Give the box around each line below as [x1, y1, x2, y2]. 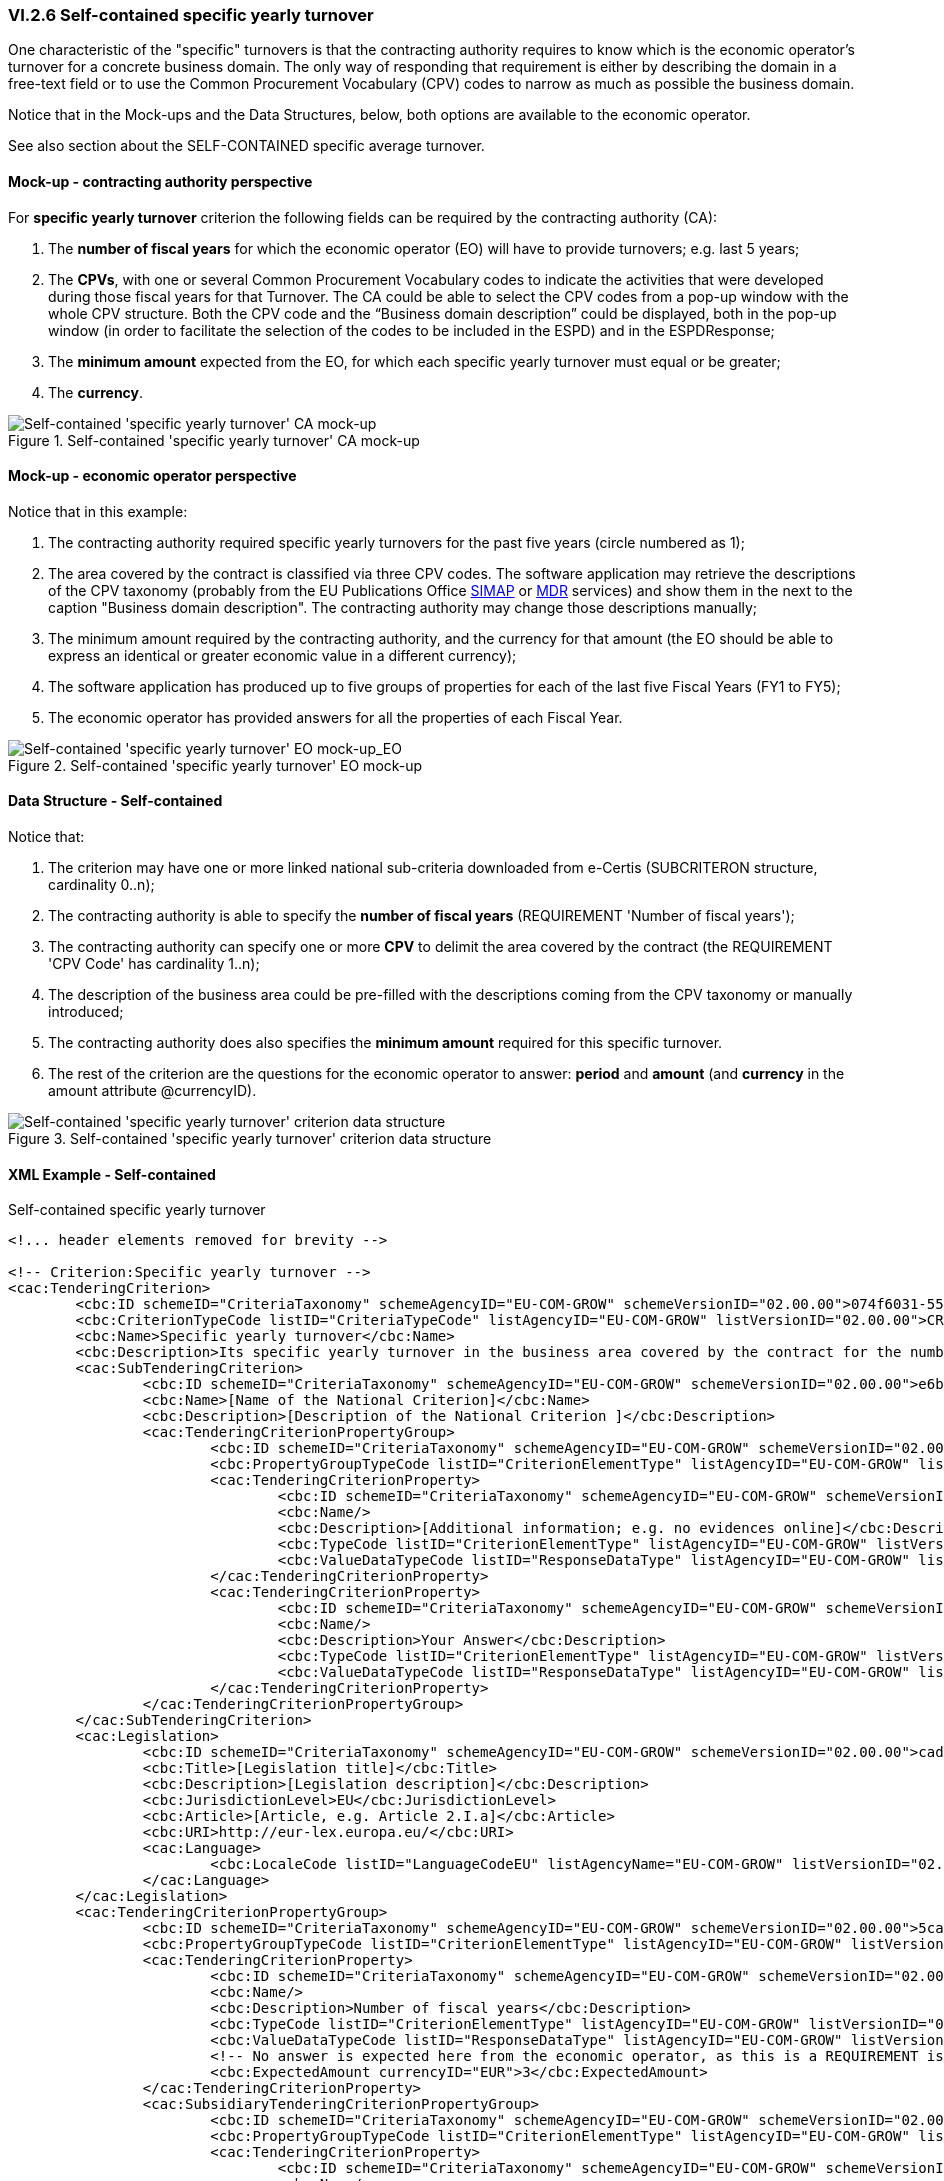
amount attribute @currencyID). [48, 1082, 257, 1100]
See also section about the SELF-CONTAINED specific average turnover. [8, 137, 485, 155]
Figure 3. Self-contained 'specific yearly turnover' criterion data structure [8, 1130, 492, 1148]
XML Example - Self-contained [8, 1165, 216, 1183]
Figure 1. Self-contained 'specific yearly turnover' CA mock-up [8, 431, 420, 449]
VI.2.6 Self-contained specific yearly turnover [8, 5, 374, 25]
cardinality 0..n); [48, 876, 155, 894]
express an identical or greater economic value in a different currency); [48, 646, 517, 664]
